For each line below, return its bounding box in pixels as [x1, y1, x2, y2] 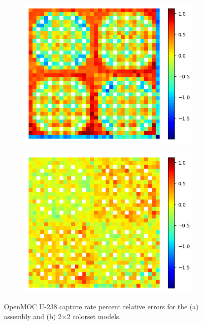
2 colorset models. [67, 311, 121, 321]
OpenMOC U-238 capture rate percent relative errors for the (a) [4, 301, 199, 311]
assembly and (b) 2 [4, 311, 62, 321]
